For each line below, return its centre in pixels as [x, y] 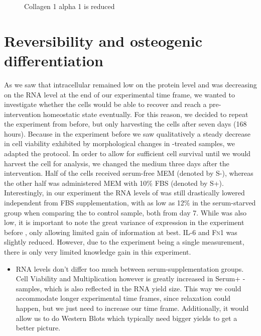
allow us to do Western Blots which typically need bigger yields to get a [126, 318]
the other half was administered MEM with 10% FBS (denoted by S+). [114, 183]
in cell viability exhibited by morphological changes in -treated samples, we [119, 143]
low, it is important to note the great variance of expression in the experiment [124, 222]
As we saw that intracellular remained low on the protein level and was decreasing [130, 84]
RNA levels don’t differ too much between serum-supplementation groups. [130, 268]
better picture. [38, 328]
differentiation [54, 60]
